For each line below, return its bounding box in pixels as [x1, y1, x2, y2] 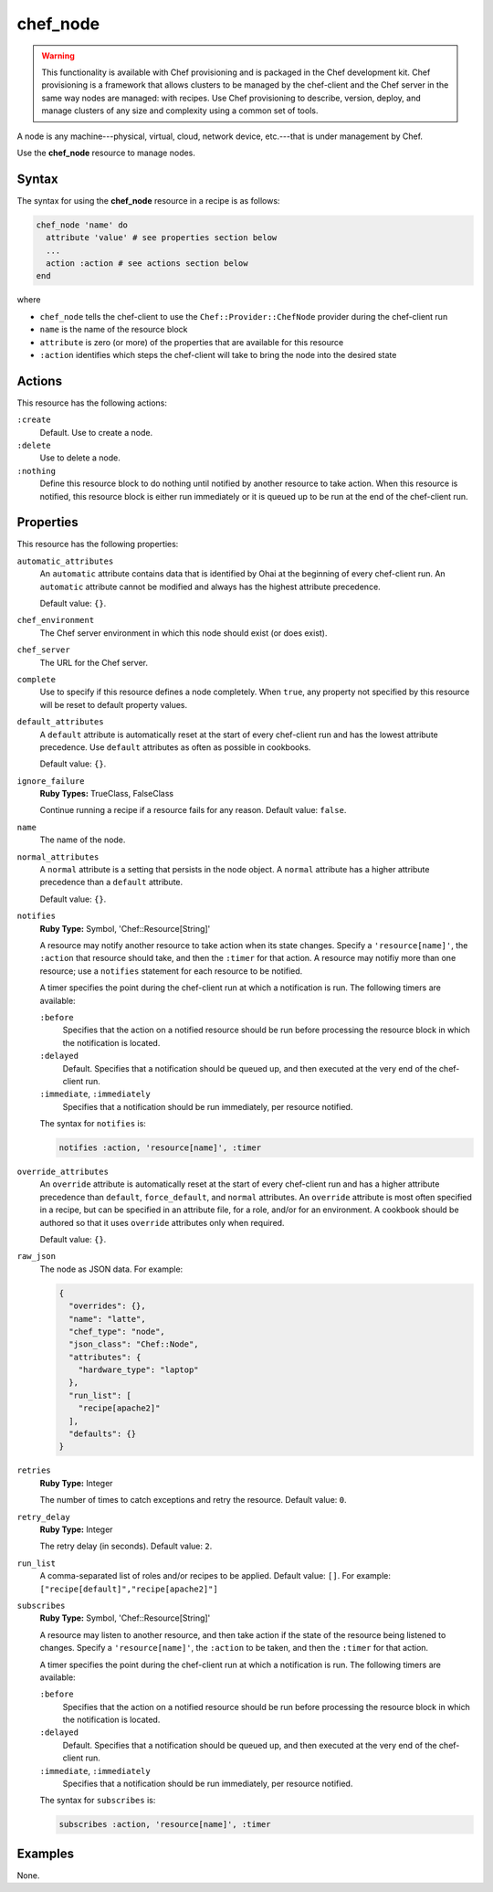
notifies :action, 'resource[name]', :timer [58, 1143, 262, 1153]
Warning [41, 50, 75, 61]
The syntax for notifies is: [39, 1118, 146, 1129]
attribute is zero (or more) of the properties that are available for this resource [39, 336, 344, 347]
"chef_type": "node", [68, 1326, 166, 1337]
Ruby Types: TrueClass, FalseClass [39, 788, 173, 799]
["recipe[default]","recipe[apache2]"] [39, 1583, 218, 1594]
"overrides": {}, [68, 1301, 146, 1311]
